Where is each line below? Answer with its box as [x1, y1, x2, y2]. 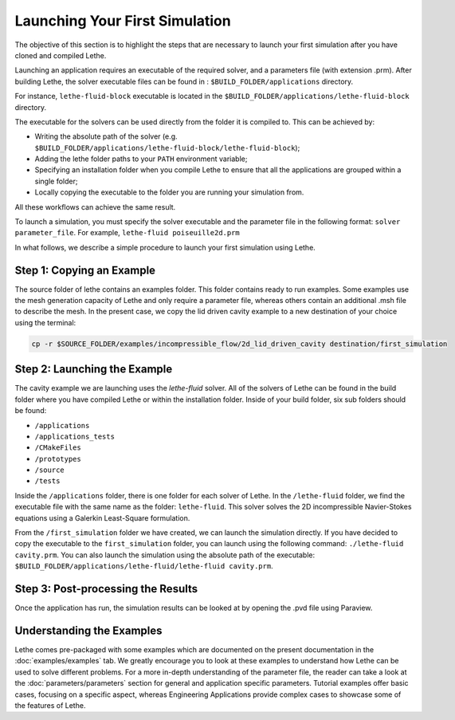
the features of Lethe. [14, 700, 86, 710]
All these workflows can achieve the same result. [14, 202, 176, 211]
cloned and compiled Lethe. [14, 50, 107, 60]
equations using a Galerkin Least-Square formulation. [14, 513, 190, 522]
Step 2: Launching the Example [14, 363, 173, 376]
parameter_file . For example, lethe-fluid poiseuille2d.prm [14, 228, 241, 238]
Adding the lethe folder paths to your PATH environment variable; [34, 154, 248, 163]
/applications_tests [34, 431, 116, 441]
